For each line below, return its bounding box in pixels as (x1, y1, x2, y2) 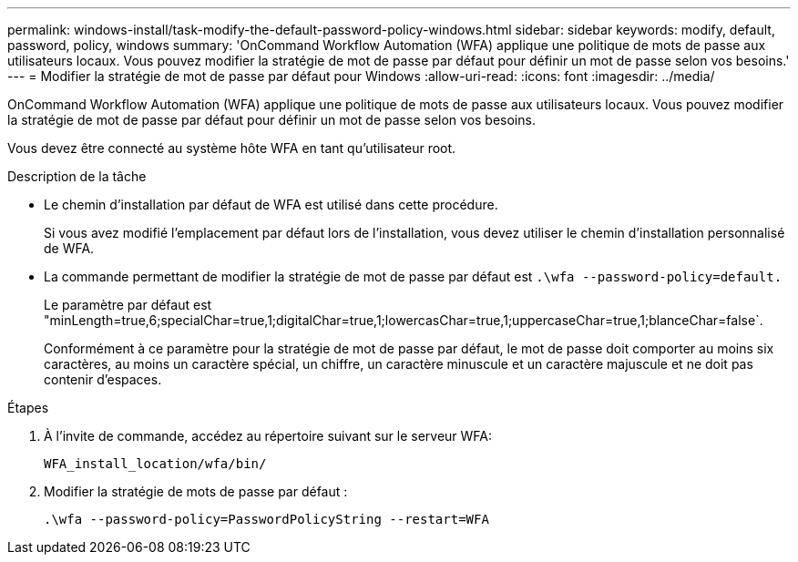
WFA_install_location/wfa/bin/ (44, 456, 267, 471)
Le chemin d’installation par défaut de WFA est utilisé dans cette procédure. (44, 197, 498, 212)
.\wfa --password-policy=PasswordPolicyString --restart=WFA (44, 512, 489, 526)
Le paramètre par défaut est (44, 297, 212, 312)
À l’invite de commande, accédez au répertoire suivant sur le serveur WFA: (44, 428, 493, 444)
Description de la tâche (7, 169, 147, 184)
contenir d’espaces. (44, 372, 162, 387)
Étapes (7, 400, 49, 415)
